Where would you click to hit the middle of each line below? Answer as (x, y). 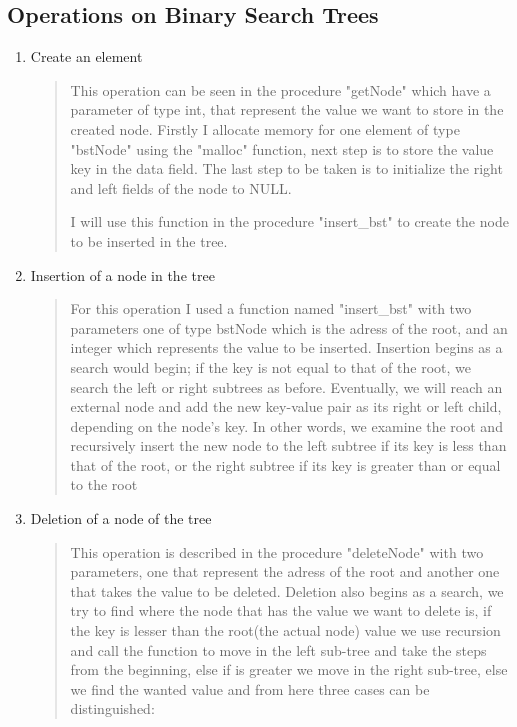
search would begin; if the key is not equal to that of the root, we (270, 366)
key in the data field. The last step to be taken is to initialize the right (286, 168)
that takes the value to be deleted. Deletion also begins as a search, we (287, 590)
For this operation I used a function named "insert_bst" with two (271, 308)
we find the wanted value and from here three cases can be (250, 688)
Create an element (86, 56)
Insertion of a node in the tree (122, 274)
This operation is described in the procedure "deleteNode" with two (277, 551)
